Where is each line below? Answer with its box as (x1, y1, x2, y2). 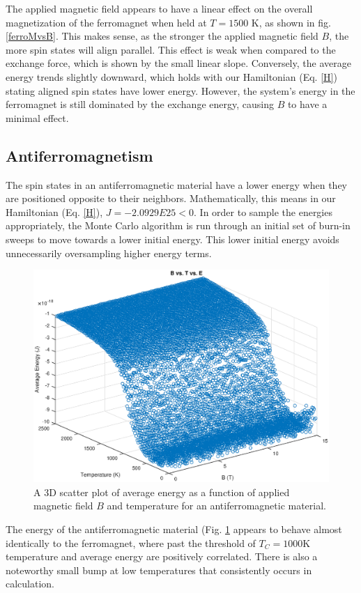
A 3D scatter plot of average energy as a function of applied (33, 484, 290, 499)
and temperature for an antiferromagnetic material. (107, 498, 327, 513)
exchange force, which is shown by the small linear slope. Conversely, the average (6, 56, 351, 70)
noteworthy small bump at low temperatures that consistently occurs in (6, 562, 312, 577)
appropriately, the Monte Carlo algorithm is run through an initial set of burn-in (6, 218, 351, 233)
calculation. (6, 576, 55, 591)
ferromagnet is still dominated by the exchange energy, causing (6, 97, 274, 111)
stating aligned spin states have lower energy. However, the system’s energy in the (6, 83, 355, 98)
